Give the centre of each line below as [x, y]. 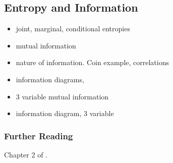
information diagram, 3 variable [65, 113]
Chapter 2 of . [26, 154]
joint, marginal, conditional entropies [73, 29]
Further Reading [39, 135]
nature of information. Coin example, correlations [93, 62]
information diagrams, [50, 79]
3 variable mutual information [62, 96]
